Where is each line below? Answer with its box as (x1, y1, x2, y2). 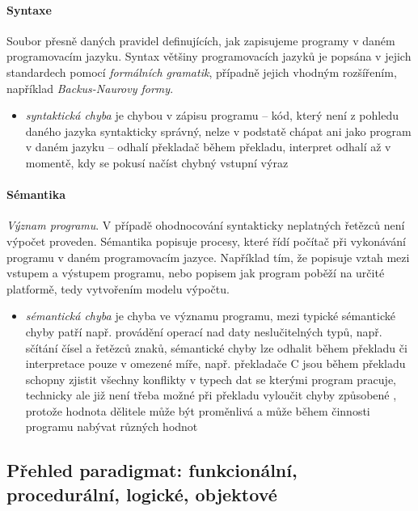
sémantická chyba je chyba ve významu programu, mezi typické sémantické (25, 307, 395, 324)
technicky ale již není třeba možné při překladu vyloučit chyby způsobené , (25, 386, 397, 403)
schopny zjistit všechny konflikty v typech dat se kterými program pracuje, (25, 370, 396, 387)
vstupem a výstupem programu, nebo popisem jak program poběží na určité (6, 264, 385, 281)
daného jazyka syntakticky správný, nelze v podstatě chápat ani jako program (25, 122, 412, 139)
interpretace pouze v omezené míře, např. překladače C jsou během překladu (25, 355, 406, 372)
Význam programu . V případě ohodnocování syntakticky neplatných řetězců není (6, 217, 405, 234)
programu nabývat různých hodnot (25, 418, 198, 435)
